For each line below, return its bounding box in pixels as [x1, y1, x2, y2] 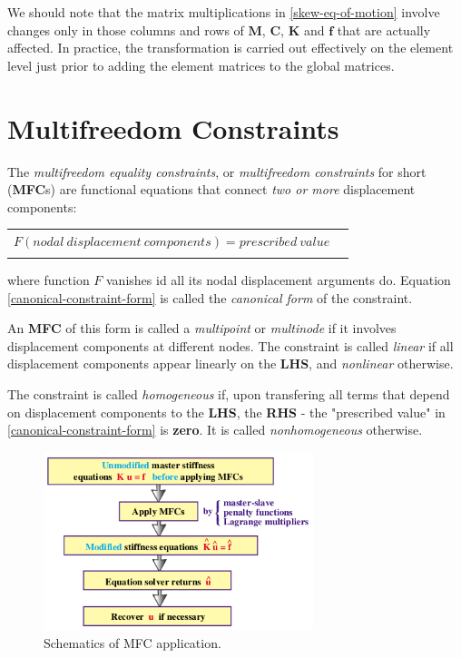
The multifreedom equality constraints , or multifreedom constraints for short [7, 162, 427, 181]
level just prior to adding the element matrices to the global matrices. [7, 55, 395, 74]
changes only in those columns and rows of [7, 20, 244, 39]
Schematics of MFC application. [44, 633, 221, 653]
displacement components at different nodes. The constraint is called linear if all [7, 336, 454, 355]
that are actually [337, 20, 431, 39]
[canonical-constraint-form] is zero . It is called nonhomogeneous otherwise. [7, 420, 423, 439]
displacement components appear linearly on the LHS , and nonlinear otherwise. [7, 354, 454, 373]
